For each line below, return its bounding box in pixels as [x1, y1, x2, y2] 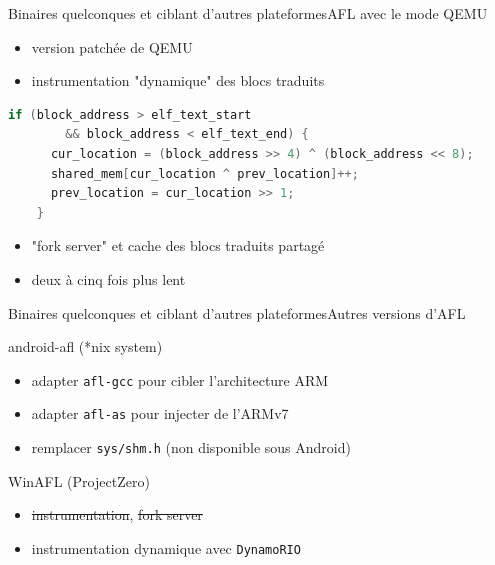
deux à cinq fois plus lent [31, 268, 186, 289]
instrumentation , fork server [31, 504, 203, 525]
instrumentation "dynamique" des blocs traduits [31, 70, 325, 91]
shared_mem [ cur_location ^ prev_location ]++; [50, 166, 359, 181]
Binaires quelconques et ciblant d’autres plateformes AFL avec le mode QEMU [8, 3, 488, 23]
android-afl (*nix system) [8, 336, 163, 357]
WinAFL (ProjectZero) [8, 470, 150, 491]
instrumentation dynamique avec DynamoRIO [31, 537, 301, 558]
